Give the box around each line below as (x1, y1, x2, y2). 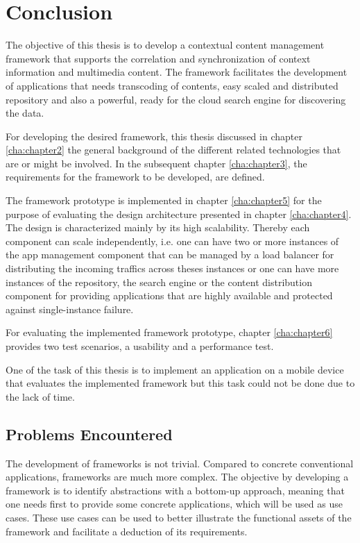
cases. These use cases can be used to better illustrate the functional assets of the (6, 510, 352, 524)
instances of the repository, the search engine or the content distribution (6, 274, 312, 289)
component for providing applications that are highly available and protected (6, 288, 333, 303)
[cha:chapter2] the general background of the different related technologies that (6, 142, 341, 157)
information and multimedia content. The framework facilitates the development (6, 65, 348, 79)
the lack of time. (6, 389, 75, 403)
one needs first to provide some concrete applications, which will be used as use (6, 496, 343, 511)
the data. (6, 106, 44, 120)
